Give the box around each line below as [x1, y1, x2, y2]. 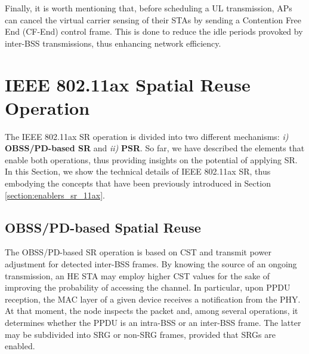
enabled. [5, 340, 35, 352]
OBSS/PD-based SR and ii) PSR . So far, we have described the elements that [5, 142, 305, 154]
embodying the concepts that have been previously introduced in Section [5, 177, 271, 190]
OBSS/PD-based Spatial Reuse [5, 218, 201, 236]
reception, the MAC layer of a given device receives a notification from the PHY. [5, 292, 301, 305]
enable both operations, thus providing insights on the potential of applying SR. [5, 153, 298, 166]
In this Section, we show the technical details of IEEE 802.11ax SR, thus [5, 165, 271, 178]
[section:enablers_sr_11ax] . [5, 188, 105, 201]
